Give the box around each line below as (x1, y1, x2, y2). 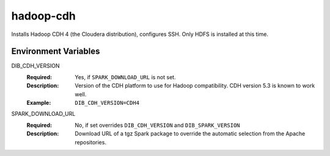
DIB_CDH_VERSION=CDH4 (75, 99, 140, 107)
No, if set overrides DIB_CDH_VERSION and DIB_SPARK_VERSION (75, 121, 241, 129)
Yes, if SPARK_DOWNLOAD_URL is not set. (75, 73, 177, 80)
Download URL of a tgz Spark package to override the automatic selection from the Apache (75, 130, 306, 137)
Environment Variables (11, 46, 100, 57)
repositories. (75, 138, 107, 146)
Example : (26, 99, 51, 107)
